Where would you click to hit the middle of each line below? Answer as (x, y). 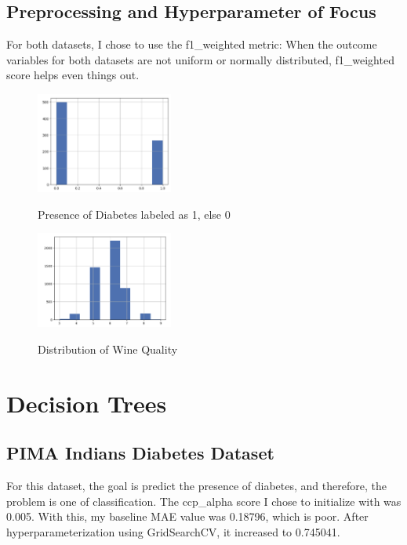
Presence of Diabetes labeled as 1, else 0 (134, 214)
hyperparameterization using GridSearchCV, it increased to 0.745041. (173, 531)
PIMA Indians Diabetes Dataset (140, 453)
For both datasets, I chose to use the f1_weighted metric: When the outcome (192, 44)
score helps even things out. (73, 75)
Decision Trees (87, 403)
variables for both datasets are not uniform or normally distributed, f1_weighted (200, 59)
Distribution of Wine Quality (108, 349)
